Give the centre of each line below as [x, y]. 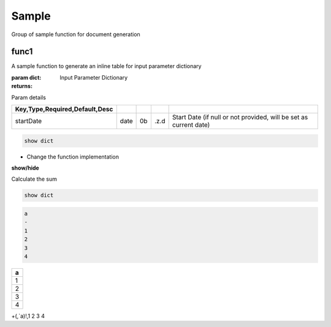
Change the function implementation [73, 157]
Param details [29, 97]
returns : [22, 86]
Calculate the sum [34, 179]
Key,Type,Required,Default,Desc [64, 109]
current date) [191, 125]
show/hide [25, 168]
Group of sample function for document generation [76, 34]
